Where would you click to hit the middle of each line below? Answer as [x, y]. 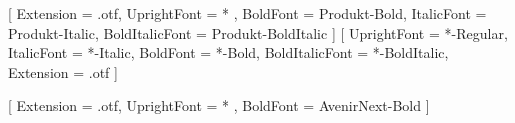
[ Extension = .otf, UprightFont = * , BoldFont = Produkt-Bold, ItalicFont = [247, 13]
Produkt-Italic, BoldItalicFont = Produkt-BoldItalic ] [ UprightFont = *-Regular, [258, 32]
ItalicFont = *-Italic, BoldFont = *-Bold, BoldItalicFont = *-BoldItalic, [228, 52]
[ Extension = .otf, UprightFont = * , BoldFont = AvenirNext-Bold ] [219, 105]
